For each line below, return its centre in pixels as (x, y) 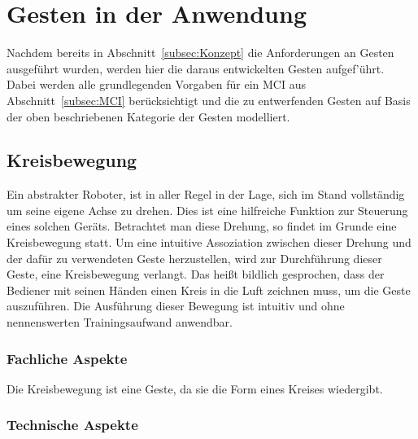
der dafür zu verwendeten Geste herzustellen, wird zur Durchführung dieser (194, 258)
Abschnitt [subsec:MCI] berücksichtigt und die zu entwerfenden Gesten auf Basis (209, 100)
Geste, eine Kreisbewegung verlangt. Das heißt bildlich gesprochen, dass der (196, 274)
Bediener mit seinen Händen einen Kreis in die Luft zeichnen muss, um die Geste (209, 290)
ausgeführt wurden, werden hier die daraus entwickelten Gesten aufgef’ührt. (196, 68)
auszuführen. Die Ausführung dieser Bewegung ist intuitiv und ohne (176, 306)
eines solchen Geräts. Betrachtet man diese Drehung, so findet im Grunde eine (202, 226)
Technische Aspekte (72, 425)
